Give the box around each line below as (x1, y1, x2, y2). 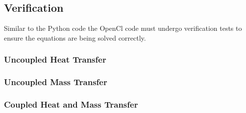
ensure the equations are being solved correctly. (4, 32, 146, 43)
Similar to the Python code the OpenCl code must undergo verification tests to (4, 23, 242, 33)
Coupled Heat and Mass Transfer (4, 98, 138, 110)
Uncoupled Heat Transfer (4, 53, 106, 66)
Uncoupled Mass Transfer (4, 76, 107, 88)
